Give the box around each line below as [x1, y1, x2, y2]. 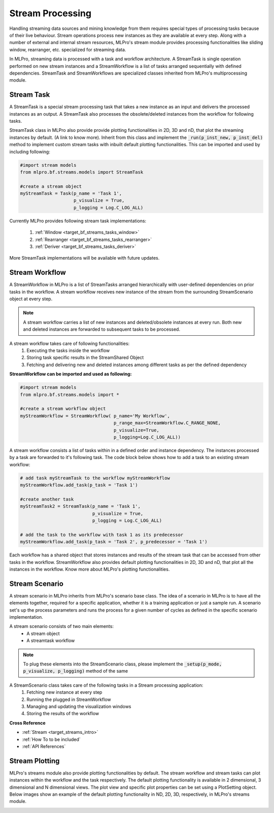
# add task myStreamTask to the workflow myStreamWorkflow [20, 475, 170, 481]
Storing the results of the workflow [26, 711, 99, 717]
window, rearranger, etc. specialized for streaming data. [9, 46, 126, 53]
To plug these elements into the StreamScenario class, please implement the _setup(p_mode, [23, 661, 222, 667]
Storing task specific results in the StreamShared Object [26, 355, 144, 361]
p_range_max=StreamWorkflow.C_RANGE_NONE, [113, 420, 221, 426]
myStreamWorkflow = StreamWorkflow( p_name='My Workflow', [20, 413, 170, 418]
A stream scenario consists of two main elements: [9, 623, 114, 629]
